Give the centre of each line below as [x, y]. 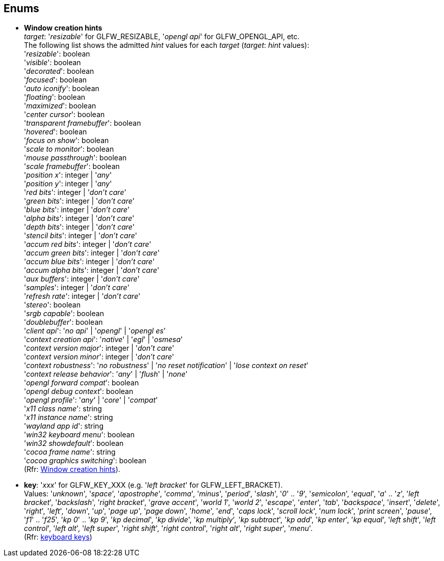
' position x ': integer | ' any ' [68, 175]
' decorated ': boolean [59, 71]
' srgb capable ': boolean [64, 314]
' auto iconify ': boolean [62, 89]
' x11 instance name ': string [69, 417]
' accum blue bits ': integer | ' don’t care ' [89, 262]
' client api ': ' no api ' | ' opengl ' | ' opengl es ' [95, 331]
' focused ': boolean [56, 80]
